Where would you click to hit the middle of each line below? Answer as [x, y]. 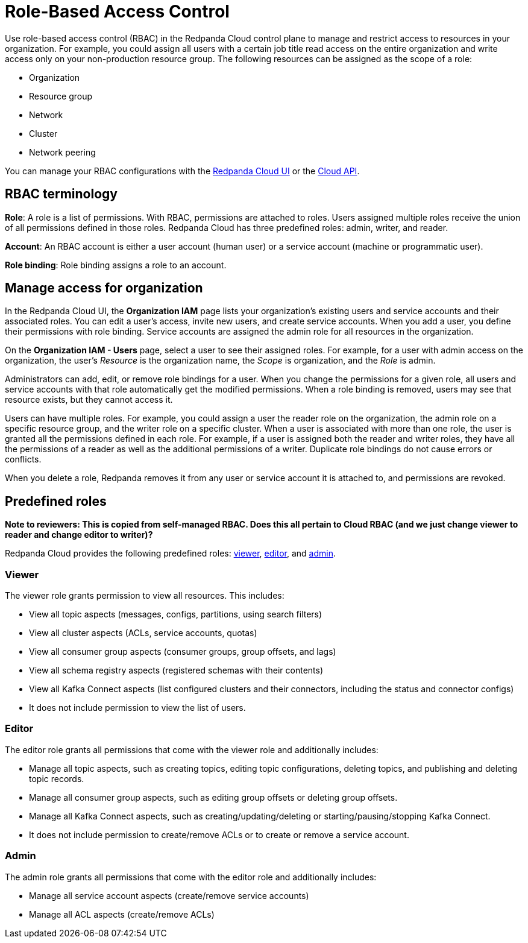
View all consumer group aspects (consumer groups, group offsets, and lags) [183, 652]
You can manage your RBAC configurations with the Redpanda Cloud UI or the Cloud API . [182, 171]
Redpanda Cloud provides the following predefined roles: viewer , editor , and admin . [170, 553]
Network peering [62, 152]
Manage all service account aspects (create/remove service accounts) [169, 895]
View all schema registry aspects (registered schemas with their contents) [176, 670]
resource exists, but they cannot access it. [89, 400]
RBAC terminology [61, 194]
